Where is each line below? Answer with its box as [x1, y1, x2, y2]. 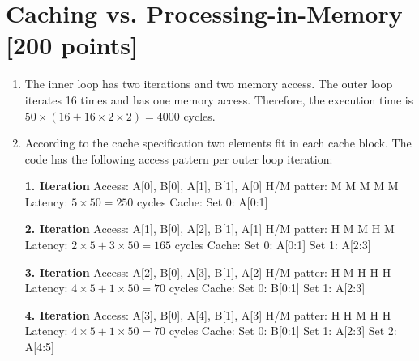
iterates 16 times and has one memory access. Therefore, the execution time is [24, 91, 413, 108]
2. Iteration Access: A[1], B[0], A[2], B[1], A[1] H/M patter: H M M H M [24, 220, 395, 237]
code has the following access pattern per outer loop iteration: [24, 150, 333, 167]
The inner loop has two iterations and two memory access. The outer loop [24, 75, 393, 92]
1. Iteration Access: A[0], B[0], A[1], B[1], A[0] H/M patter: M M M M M [24, 177, 399, 194]
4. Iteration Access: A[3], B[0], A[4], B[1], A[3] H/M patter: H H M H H [24, 306, 391, 323]
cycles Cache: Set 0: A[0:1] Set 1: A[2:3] [174, 236, 371, 253]
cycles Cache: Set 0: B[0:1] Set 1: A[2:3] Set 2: [169, 322, 397, 339]
